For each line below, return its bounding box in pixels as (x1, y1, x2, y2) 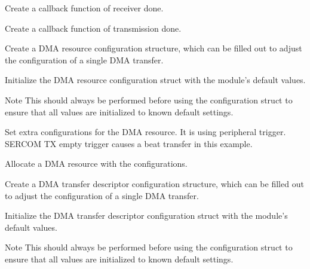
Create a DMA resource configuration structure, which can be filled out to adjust (5, 42, 302, 54)
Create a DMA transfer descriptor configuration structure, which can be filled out (5, 177, 304, 189)
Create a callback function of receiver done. (5, 2, 164, 14)
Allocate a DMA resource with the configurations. (5, 157, 188, 170)
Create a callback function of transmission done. (5, 22, 182, 34)
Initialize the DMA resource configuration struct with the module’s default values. (5, 74, 306, 86)
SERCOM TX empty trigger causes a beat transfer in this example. (5, 137, 253, 149)
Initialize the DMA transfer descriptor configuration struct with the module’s (5, 209, 288, 222)
